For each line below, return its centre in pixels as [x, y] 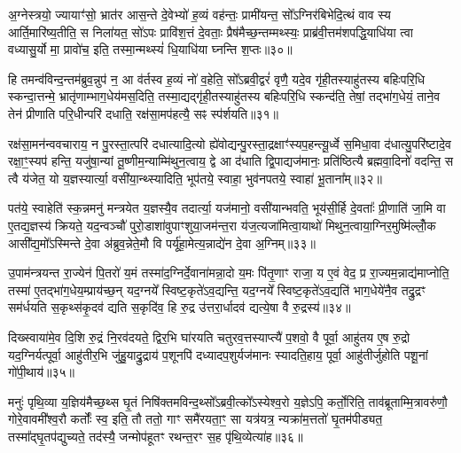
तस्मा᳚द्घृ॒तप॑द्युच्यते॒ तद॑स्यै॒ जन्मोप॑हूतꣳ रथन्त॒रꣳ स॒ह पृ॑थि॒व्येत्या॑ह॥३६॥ [156, 436]
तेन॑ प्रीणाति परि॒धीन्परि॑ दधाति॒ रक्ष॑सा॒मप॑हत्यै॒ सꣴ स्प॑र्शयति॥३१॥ [144, 113]
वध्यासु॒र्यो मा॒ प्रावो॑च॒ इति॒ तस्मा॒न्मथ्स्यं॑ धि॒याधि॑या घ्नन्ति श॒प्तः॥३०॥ [150, 49]
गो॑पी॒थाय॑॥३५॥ [41, 372]
